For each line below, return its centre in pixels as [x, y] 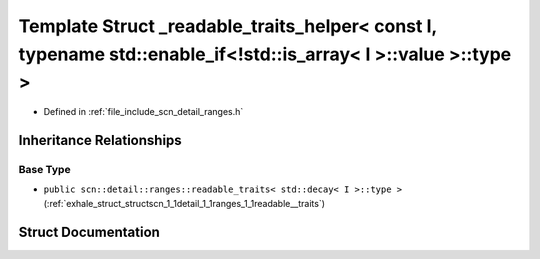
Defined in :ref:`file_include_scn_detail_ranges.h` [143, 112]
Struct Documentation [89, 231]
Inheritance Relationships [100, 140]
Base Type [44, 169]
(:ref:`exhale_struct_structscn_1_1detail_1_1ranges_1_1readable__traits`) [184, 203]
